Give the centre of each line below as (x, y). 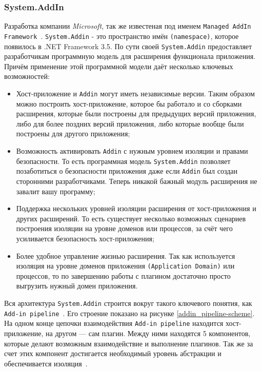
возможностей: (27, 76)
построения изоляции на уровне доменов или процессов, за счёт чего (124, 228)
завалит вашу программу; (56, 191)
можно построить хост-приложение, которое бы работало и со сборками (129, 103)
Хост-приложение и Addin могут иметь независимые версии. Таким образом (135, 93)
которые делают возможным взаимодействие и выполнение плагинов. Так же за (129, 343)
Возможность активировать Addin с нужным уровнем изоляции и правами (132, 151)
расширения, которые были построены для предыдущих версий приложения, (136, 113)
